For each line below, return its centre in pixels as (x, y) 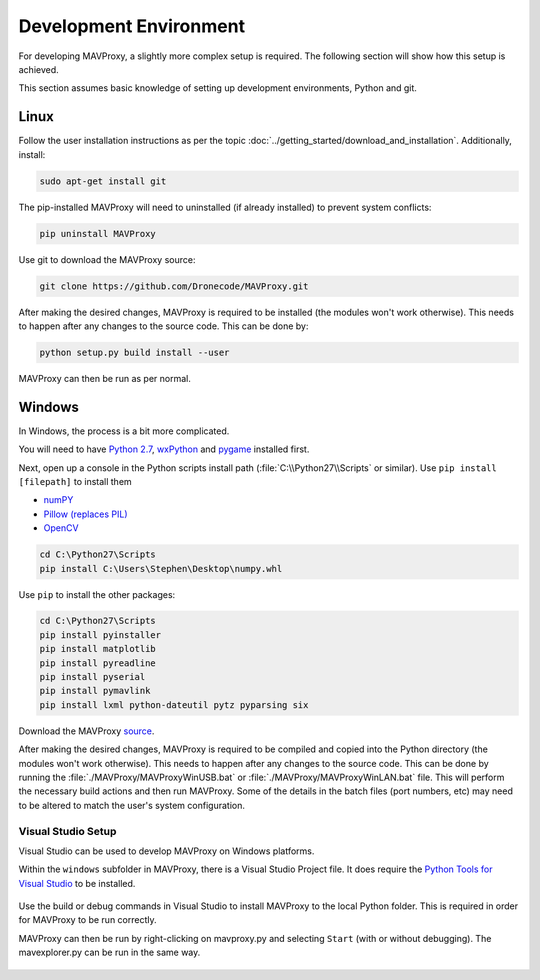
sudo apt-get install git (103, 181)
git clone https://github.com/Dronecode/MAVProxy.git (174, 286)
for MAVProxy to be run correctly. (87, 920)
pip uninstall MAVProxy (98, 233)
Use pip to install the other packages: (97, 594)
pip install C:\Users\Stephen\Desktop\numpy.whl (161, 568)
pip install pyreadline (98, 663)
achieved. (38, 69)
